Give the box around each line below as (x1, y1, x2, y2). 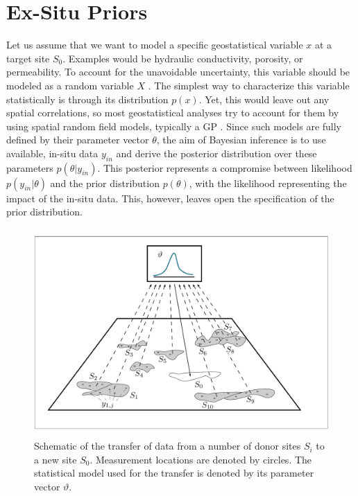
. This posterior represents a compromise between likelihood (97, 160, 352, 175)
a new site (34, 452, 77, 466)
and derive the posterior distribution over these (116, 145, 317, 160)
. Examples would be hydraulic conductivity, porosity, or (62, 51, 303, 65)
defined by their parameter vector (6, 132, 149, 147)
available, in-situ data (6, 145, 99, 160)
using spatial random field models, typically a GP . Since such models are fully (6, 118, 342, 133)
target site (6, 51, 50, 65)
